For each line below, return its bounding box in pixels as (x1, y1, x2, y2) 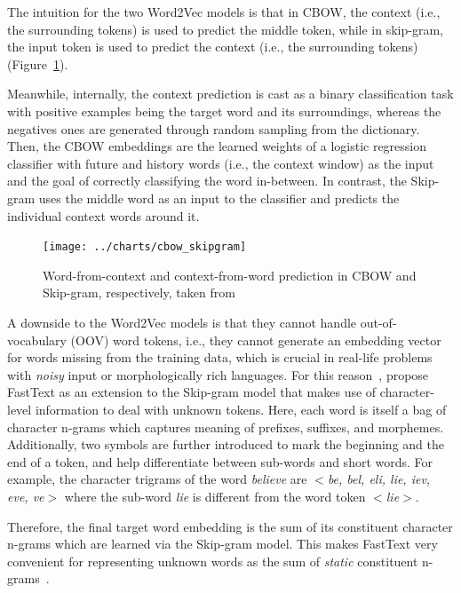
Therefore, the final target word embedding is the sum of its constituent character (7, 517, 453, 535)
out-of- (360, 312, 397, 331)
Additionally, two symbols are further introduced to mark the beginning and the (7, 435, 444, 454)
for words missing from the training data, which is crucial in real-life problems (7, 348, 433, 367)
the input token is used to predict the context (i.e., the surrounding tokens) (7, 37, 418, 56)
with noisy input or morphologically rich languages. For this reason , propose (7, 365, 429, 383)
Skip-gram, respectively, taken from (43, 283, 235, 302)
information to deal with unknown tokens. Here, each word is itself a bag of (35, 399, 447, 418)
